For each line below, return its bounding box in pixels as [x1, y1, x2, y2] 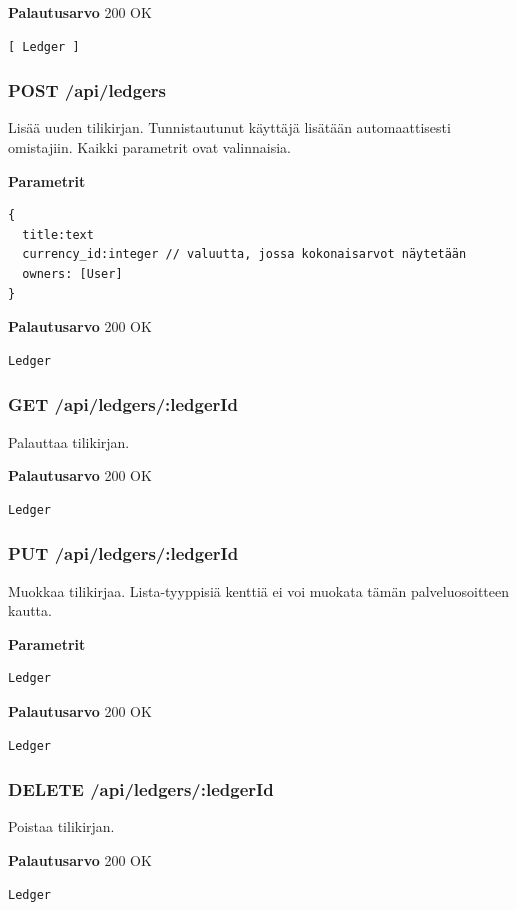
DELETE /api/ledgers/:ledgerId [8, 777, 274, 802]
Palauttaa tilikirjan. [8, 431, 130, 452]
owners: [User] [22, 266, 123, 281]
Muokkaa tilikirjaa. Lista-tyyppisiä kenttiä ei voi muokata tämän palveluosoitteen [8, 580, 510, 601]
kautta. [8, 600, 52, 621]
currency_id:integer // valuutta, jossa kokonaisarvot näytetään [22, 247, 467, 262]
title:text [22, 227, 94, 242]
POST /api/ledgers [8, 78, 166, 103]
